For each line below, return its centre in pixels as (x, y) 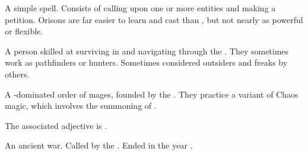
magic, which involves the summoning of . (81, 106)
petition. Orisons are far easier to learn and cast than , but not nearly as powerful (154, 19)
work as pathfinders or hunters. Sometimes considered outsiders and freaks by (146, 62)
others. (17, 74)
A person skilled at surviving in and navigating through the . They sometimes (147, 51)
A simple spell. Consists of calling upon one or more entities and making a (140, 8)
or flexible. (24, 31)
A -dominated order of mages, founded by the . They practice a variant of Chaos (152, 94)
